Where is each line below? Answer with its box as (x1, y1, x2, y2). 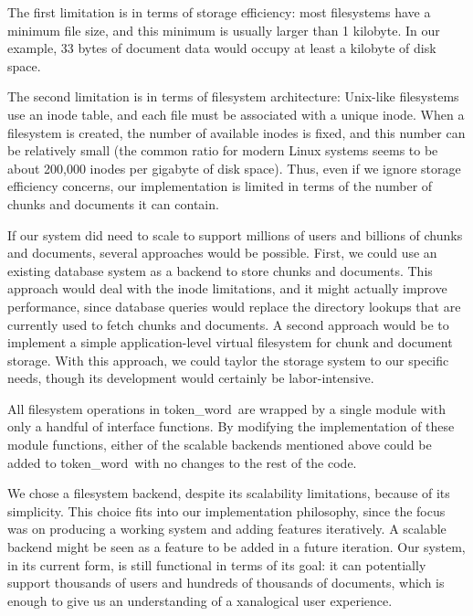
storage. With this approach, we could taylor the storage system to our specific (7, 350, 449, 369)
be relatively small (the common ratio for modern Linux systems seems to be (7, 141, 438, 160)
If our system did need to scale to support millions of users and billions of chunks (7, 225, 463, 244)
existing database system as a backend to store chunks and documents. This (7, 260, 433, 280)
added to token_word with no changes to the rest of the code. (7, 452, 357, 472)
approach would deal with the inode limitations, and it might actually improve (7, 279, 447, 298)
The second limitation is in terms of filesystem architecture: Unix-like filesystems (7, 87, 459, 106)
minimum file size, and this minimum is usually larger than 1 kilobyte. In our (7, 20, 440, 39)
